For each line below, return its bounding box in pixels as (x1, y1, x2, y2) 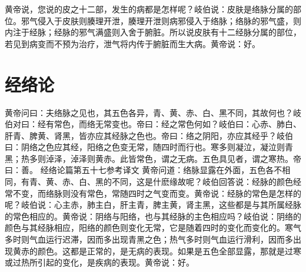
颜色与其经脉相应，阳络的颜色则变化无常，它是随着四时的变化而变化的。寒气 (5, 221, 301, 234)
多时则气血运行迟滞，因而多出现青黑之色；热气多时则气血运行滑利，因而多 (5, 233, 293, 246)
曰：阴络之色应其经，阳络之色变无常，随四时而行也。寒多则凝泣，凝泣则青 (5, 141, 293, 153)
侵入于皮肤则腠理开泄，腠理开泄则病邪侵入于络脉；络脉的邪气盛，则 (37, 14, 301, 26)
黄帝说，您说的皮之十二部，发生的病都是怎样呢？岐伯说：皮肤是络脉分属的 (5, 3, 293, 15)
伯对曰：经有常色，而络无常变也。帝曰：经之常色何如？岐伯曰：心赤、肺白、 (5, 118, 301, 130)
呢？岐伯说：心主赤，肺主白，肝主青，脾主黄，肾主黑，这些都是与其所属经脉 (5, 198, 301, 211)
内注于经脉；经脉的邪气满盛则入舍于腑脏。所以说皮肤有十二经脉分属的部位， (5, 26, 301, 38)
